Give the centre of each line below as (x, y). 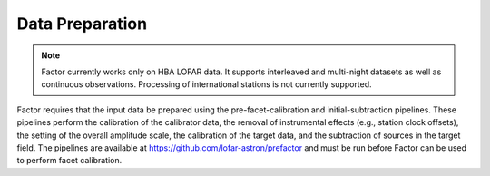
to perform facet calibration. (69, 161)
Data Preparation (82, 24)
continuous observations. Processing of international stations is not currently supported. (206, 84)
